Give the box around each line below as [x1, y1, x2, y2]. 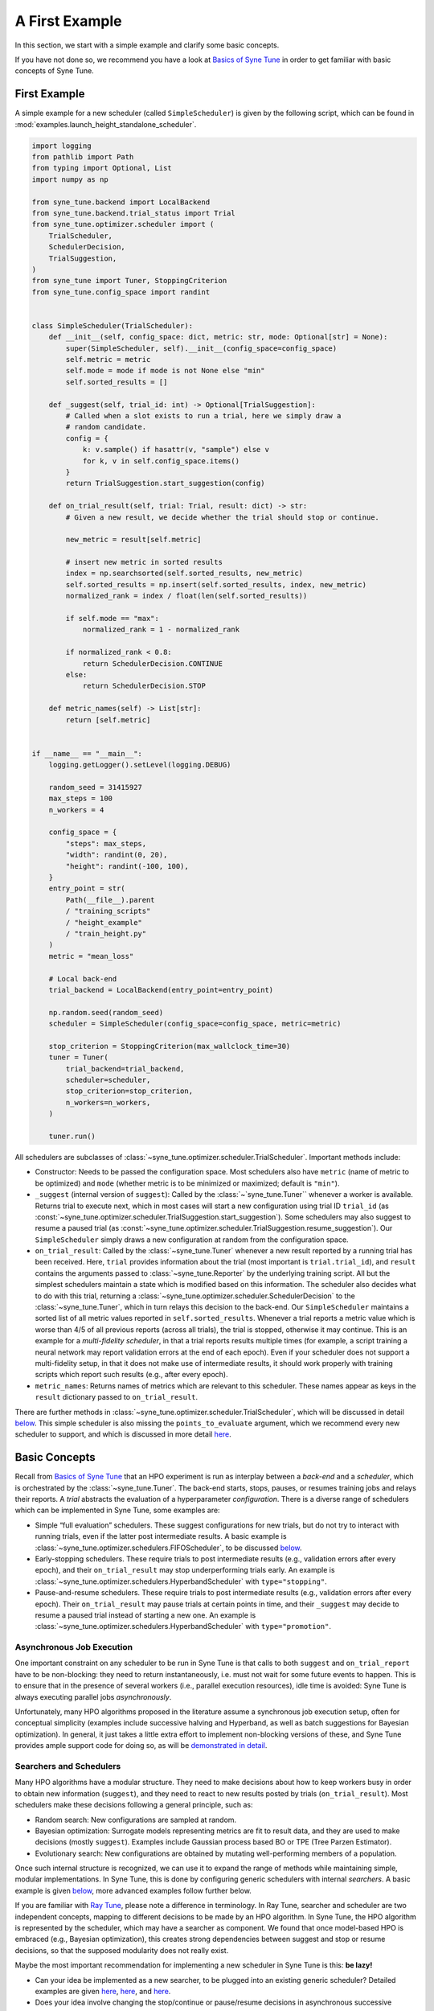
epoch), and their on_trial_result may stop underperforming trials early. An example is [35, 1565, 335, 1575]
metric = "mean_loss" [48, 952, 134, 960]
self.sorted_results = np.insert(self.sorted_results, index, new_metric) [65, 580, 367, 589]
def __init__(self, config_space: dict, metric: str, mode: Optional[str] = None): [48, 332, 388, 342]
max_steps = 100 [48, 794, 113, 804]
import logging [31, 141, 92, 150]
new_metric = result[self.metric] [65, 535, 202, 545]
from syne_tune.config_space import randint [31, 287, 211, 297]
